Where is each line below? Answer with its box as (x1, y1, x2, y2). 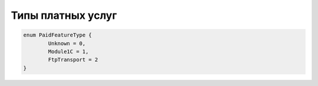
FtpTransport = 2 (48, 57, 98, 63)
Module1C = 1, (48, 48, 89, 55)
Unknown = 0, (48, 40, 86, 47)
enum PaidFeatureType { (23, 32, 92, 38)
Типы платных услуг (11, 9, 117, 22)
